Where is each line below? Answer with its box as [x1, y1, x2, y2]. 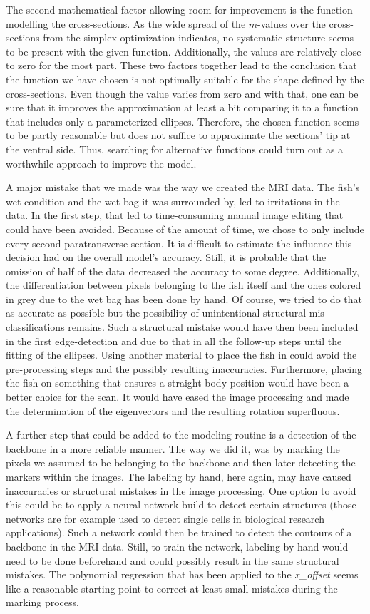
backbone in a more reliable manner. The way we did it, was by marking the [6, 441, 340, 456]
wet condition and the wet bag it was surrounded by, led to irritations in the [6, 193, 340, 208]
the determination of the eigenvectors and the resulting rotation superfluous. [6, 403, 340, 418]
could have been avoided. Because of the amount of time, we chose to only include [6, 221, 364, 236]
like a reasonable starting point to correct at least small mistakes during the [6, 580, 338, 595]
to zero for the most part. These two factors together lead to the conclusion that [6, 58, 357, 73]
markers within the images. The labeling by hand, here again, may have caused [6, 469, 351, 483]
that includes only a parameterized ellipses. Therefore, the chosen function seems [6, 113, 359, 128]
